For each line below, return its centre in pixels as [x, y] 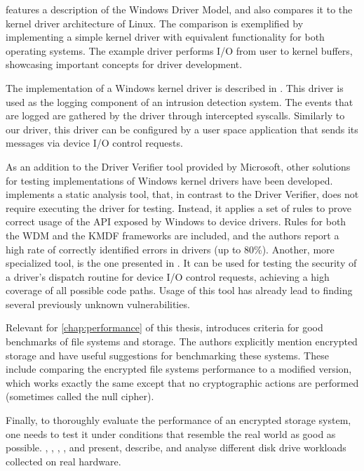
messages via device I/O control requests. [94, 143]
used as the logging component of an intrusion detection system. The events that [180, 101]
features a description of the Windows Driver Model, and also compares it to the [179, 9]
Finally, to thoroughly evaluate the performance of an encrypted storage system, [178, 420]
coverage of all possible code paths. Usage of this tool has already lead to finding [179, 290]
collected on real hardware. [63, 461]
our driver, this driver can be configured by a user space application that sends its [182, 129]
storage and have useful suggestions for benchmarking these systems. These [167, 355]
